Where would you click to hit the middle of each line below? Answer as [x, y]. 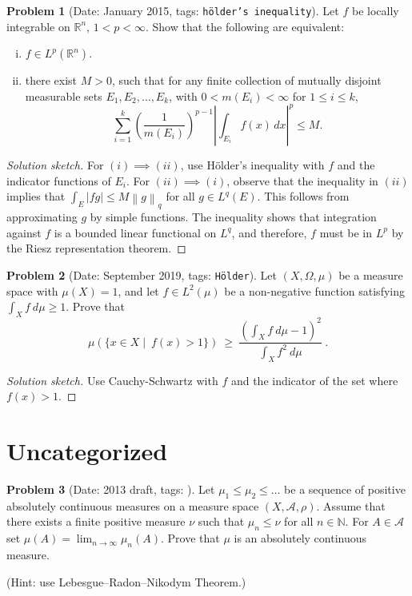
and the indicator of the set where [314, 380]
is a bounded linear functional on [135, 232]
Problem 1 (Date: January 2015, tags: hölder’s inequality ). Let [173, 10]
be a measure [371, 274]
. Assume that [351, 505]
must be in [346, 232]
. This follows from [303, 196]
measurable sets [64, 95]
